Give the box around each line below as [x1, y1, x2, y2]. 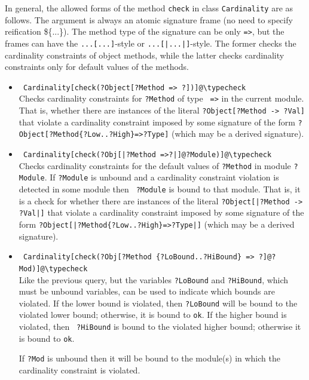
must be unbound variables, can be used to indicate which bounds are [19, 285, 275, 298]
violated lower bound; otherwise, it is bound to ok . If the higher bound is [19, 308, 287, 321]
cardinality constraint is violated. [19, 364, 140, 376]
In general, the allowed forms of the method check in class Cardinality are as [5, 2, 293, 14]
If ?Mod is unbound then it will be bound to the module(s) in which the [19, 352, 280, 364]
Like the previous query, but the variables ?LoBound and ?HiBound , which [19, 273, 289, 286]
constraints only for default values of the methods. [5, 60, 189, 73]
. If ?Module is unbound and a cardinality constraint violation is [44, 171, 279, 183]
